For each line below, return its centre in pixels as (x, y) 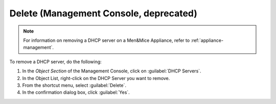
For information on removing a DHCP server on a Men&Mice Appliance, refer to (107, 40)
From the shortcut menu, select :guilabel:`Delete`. (74, 85)
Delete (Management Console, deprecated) (103, 13)
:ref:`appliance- (207, 40)
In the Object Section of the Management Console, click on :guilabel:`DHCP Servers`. (112, 71)
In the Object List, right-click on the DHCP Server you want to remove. (96, 78)
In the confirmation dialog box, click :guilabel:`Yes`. (76, 92)
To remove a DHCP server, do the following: (55, 62)
